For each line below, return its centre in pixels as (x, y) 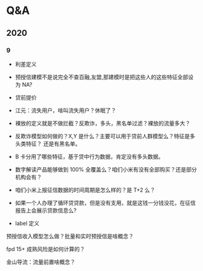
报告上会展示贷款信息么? (46, 210)
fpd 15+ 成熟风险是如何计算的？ (46, 249)
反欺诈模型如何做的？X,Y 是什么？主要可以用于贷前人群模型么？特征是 (102, 136)
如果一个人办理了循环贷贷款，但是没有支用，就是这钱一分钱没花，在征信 (105, 202)
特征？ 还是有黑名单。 (53, 144)
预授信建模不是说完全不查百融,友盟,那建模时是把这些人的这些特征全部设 (104, 77)
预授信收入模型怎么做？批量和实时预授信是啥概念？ (70, 236)
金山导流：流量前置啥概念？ (41, 262)
